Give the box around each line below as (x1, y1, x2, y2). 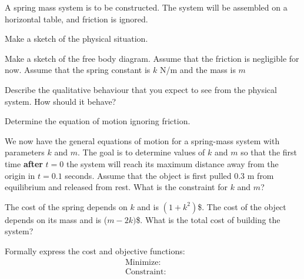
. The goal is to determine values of (77, 146, 205, 158)
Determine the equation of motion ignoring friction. (5, 115, 191, 127)
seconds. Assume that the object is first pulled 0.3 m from (65, 169, 274, 181)
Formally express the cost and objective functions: (5, 244, 185, 257)
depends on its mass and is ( (5, 213, 108, 225)
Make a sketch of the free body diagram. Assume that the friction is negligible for (5, 52, 299, 64)
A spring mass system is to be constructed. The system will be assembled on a (5, 1, 288, 13)
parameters (5, 146, 45, 158)
